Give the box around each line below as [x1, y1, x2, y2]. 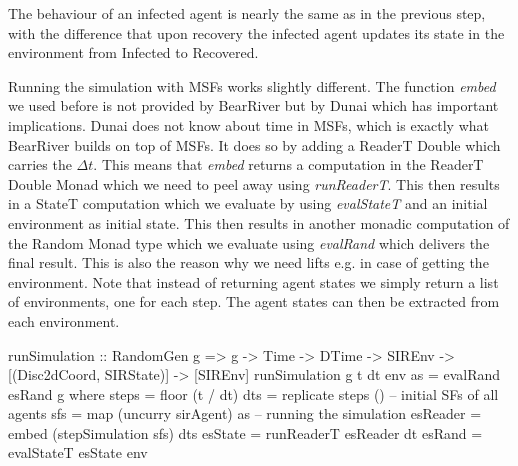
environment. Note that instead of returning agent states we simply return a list [8, 271, 499, 292]
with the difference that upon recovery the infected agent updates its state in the [8, 22, 505, 43]
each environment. [8, 310, 120, 331]
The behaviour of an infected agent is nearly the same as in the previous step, [8, 3, 486, 23]
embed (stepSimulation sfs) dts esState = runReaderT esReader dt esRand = [8, 422, 483, 443]
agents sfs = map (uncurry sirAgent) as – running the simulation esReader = [8, 403, 482, 424]
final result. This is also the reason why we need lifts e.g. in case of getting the [8, 252, 489, 273]
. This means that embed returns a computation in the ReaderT [93, 154, 484, 175]
